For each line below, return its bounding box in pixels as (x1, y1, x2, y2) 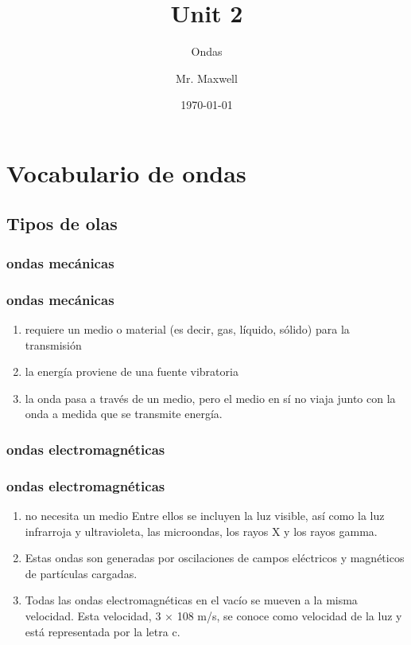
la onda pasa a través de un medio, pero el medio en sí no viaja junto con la (25, 389, 396, 406)
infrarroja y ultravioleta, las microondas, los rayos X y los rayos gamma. (25, 522, 378, 539)
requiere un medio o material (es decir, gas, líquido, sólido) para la (25, 320, 350, 337)
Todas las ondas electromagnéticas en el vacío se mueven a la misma (25, 592, 358, 608)
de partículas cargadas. (25, 565, 138, 581)
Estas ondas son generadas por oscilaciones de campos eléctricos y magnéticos (25, 549, 405, 566)
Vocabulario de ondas (6, 156, 246, 189)
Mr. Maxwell (176, 69, 238, 86)
